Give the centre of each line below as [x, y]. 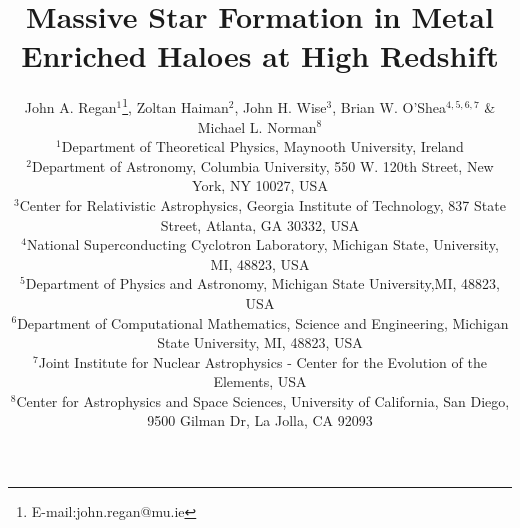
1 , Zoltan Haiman [175, 105]
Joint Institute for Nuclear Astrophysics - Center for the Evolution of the [262, 361]
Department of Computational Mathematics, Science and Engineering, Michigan [263, 322]
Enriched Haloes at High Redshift [260, 55]
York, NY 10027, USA [260, 185]
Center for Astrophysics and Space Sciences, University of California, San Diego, [263, 400]
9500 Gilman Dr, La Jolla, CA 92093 [260, 420]
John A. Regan [70, 106]
